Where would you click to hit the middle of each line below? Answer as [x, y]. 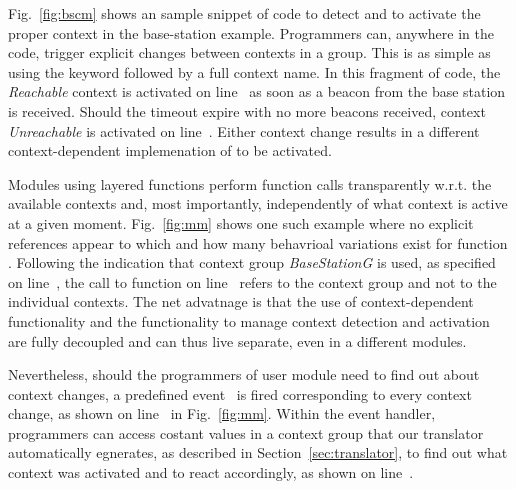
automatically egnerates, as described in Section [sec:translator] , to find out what [258, 452]
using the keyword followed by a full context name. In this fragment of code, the [254, 71]
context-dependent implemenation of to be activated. [170, 150]
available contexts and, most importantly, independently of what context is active [258, 203]
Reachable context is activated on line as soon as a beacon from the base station [257, 91]
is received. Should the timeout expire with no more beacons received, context [247, 110]
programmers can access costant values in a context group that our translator [246, 432]
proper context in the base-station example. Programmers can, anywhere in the [251, 32]
